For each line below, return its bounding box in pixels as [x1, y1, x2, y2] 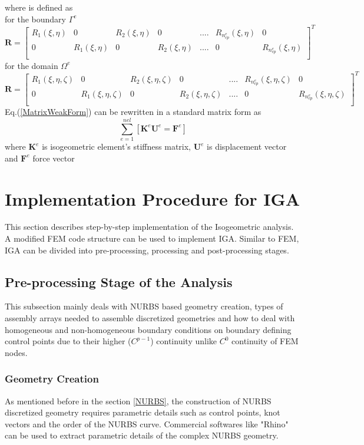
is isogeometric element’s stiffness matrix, [42, 140, 191, 153]
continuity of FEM [231, 335, 299, 347]
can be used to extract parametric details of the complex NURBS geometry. [5, 429, 279, 441]
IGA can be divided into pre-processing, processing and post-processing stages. [5, 243, 289, 256]
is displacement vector [207, 140, 287, 153]
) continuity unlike [150, 335, 217, 347]
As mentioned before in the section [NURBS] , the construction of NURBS [5, 394, 272, 407]
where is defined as [5, 1, 73, 13]
